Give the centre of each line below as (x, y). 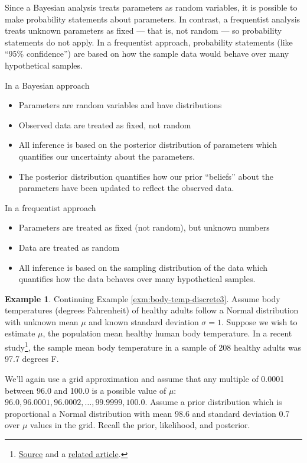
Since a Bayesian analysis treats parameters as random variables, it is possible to (151, 7)
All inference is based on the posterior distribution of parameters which (148, 145)
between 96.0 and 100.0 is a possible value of (86, 390)
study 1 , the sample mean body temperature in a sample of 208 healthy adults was (153, 346)
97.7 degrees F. (32, 359)
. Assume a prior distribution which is (213, 402)
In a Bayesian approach (47, 85)
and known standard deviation (144, 321)
